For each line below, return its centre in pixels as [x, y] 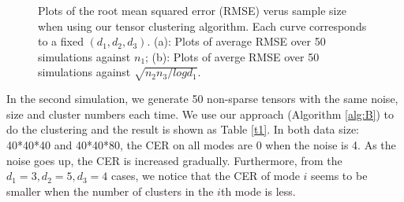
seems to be [339, 176]
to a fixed [61, 41]
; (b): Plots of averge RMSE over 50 [232, 56]
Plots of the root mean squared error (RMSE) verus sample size [192, 10]
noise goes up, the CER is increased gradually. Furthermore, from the [174, 160]
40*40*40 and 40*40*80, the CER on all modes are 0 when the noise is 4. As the [201, 144]
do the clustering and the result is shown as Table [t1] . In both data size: [183, 129]
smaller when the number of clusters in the [110, 191]
